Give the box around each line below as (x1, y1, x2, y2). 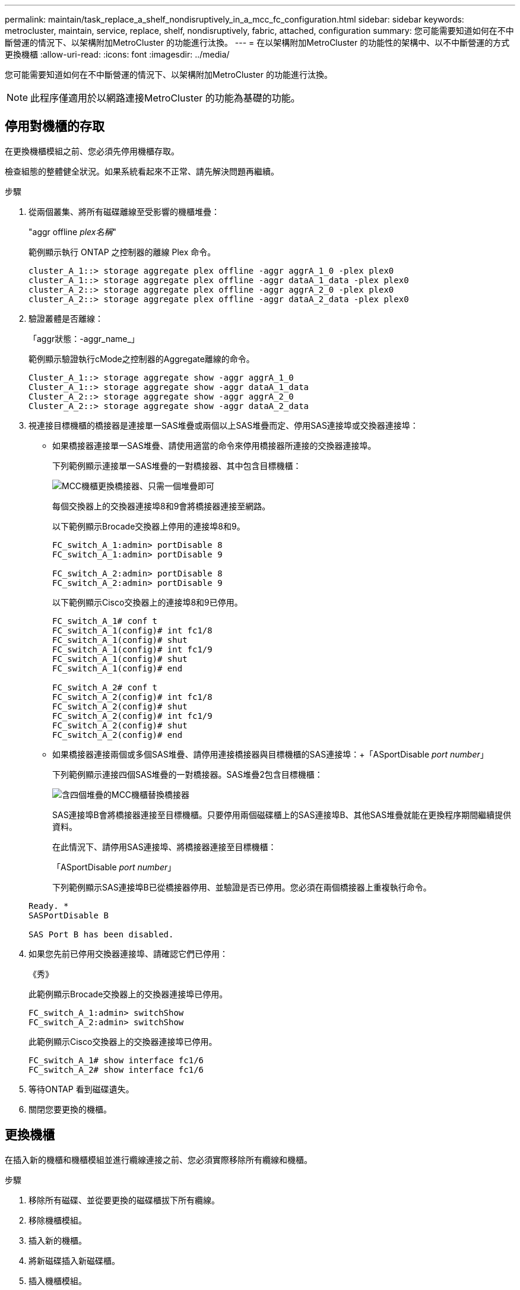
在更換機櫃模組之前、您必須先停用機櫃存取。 (5, 145, 179, 156)
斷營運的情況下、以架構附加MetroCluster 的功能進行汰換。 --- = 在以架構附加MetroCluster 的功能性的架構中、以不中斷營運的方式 (5, 37, 510, 47)
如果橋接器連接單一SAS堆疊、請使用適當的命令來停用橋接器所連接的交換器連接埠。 (52, 440, 376, 451)
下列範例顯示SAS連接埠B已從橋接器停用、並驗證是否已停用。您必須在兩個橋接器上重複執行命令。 (52, 882, 432, 892)
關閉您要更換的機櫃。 (28, 1104, 112, 1114)
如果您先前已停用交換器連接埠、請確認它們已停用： (28, 948, 228, 959)
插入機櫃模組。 (28, 1275, 87, 1286)
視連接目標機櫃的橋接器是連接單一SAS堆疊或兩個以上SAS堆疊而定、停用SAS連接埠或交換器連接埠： (28, 420, 418, 430)
